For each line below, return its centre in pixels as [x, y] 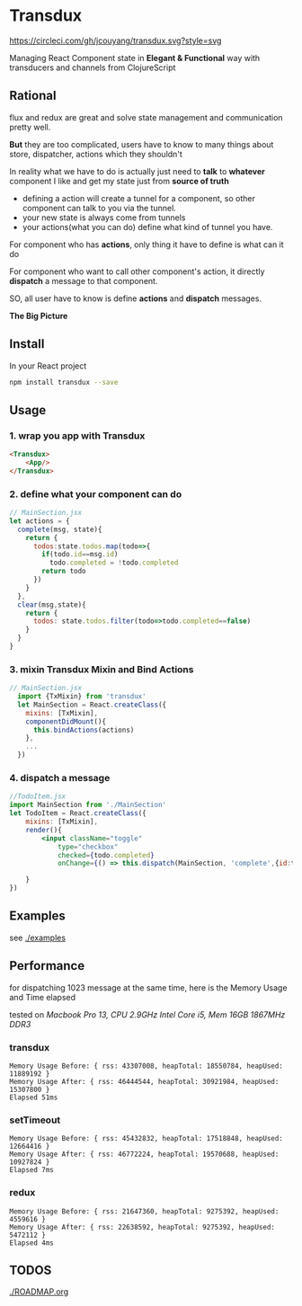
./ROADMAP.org [39, 1292]
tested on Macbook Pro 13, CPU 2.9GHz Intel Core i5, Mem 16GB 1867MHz [147, 1014]
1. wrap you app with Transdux [77, 435]
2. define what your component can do [96, 493]
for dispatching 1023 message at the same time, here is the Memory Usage [148, 987]
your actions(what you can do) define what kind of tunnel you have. [147, 227]
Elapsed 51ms [34, 1097]
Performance [47, 966]
